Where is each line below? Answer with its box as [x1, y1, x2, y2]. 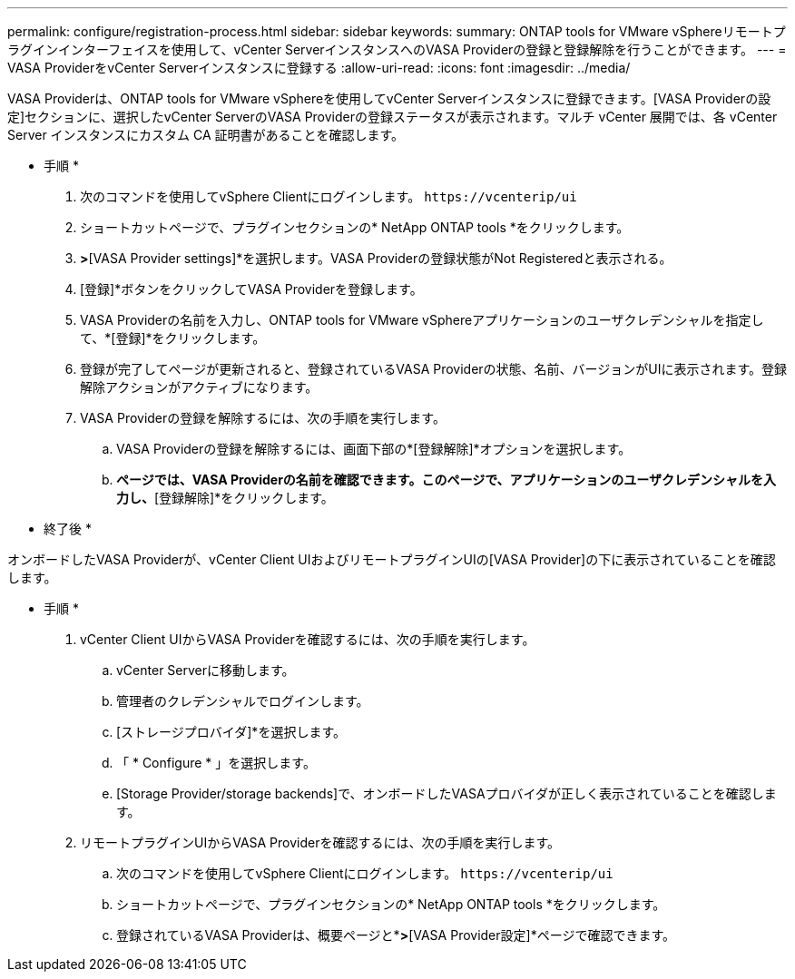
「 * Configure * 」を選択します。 [116, 755, 316, 770]
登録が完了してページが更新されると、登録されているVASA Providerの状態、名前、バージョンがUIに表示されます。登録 [80, 361, 788, 377]
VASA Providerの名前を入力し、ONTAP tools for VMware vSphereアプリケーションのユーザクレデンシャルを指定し [80, 312, 764, 328]
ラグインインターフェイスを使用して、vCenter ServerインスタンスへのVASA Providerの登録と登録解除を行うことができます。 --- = [7, 42, 787, 57]
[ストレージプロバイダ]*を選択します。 [116, 724, 346, 739]
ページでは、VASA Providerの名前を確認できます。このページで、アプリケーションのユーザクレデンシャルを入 [116, 472, 777, 487]
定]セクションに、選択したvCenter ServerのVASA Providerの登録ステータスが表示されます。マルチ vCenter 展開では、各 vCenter [7, 109, 778, 124]
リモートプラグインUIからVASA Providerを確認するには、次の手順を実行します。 [80, 835, 561, 850]
